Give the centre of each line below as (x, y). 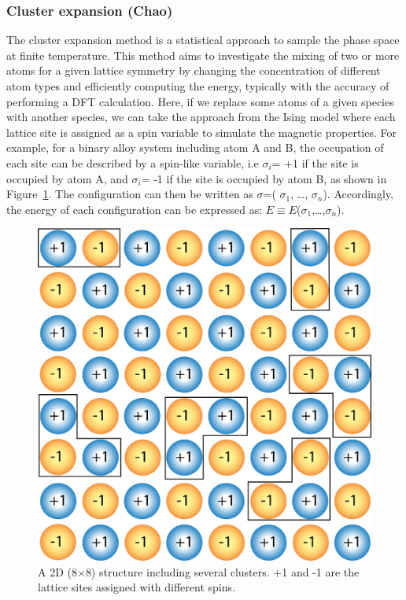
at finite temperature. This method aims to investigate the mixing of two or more (203, 55)
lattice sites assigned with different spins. (137, 587)
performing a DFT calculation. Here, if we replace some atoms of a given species (200, 101)
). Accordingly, (358, 194)
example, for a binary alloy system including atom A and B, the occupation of (195, 147)
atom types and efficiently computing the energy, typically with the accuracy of (198, 86)
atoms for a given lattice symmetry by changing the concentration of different (194, 70)
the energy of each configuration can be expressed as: (135, 209)
